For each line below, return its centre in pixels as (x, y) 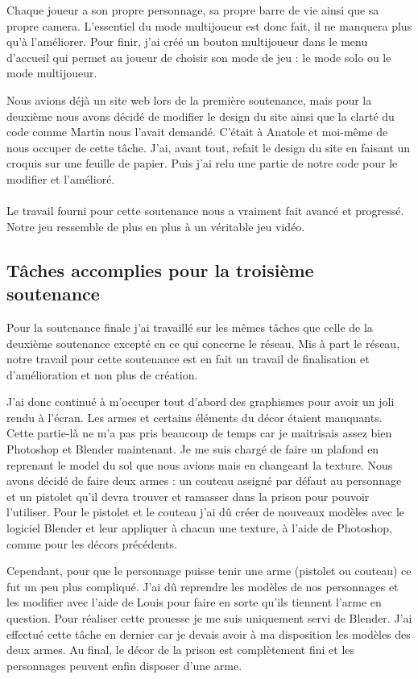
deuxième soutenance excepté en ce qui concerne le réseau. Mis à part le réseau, (203, 343)
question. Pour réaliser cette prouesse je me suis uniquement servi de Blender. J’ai (209, 618)
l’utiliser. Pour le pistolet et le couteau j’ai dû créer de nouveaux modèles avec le (206, 512)
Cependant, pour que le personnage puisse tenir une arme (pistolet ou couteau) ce (209, 571)
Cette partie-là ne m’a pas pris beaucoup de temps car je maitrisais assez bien (199, 433)
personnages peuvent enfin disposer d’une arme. (124, 665)
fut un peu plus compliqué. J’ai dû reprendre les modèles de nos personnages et (203, 586)
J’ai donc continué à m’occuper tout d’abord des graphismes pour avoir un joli (201, 402)
